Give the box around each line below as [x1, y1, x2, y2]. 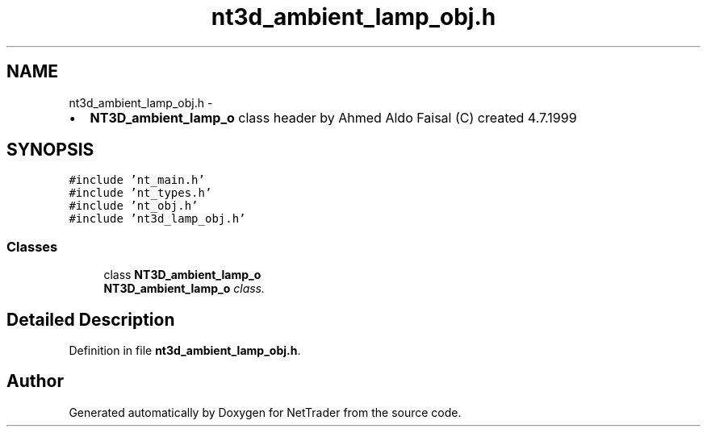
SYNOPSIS [6, 139, 94, 160]
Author [6, 371, 64, 392]
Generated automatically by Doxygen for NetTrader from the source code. [69, 405, 462, 419]
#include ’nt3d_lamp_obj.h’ [69, 212, 246, 226]
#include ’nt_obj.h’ [69, 199, 199, 213]
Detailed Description [6, 309, 175, 330]
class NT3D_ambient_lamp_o [103, 268, 261, 282]
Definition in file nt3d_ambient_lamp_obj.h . [69, 343, 301, 358]
